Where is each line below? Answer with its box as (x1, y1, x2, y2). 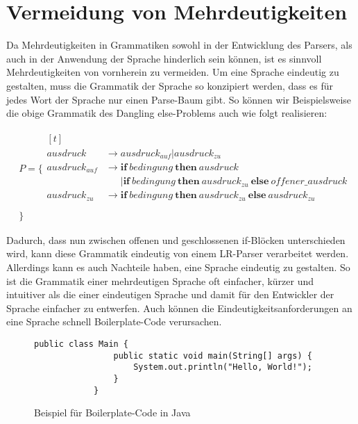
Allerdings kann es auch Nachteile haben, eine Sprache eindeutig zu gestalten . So (6, 260, 350, 275)
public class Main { (34, 339, 129, 349)
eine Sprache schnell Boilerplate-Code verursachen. (6, 314, 222, 329)
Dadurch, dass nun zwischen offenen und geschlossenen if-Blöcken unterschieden (6, 232, 346, 247)
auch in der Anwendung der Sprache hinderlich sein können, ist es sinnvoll (6, 51, 322, 65)
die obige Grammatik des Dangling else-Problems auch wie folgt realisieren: (6, 106, 327, 120)
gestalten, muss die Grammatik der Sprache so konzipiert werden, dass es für (6, 78, 334, 92)
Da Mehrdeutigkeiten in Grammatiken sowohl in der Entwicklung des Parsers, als (6, 38, 352, 52)
